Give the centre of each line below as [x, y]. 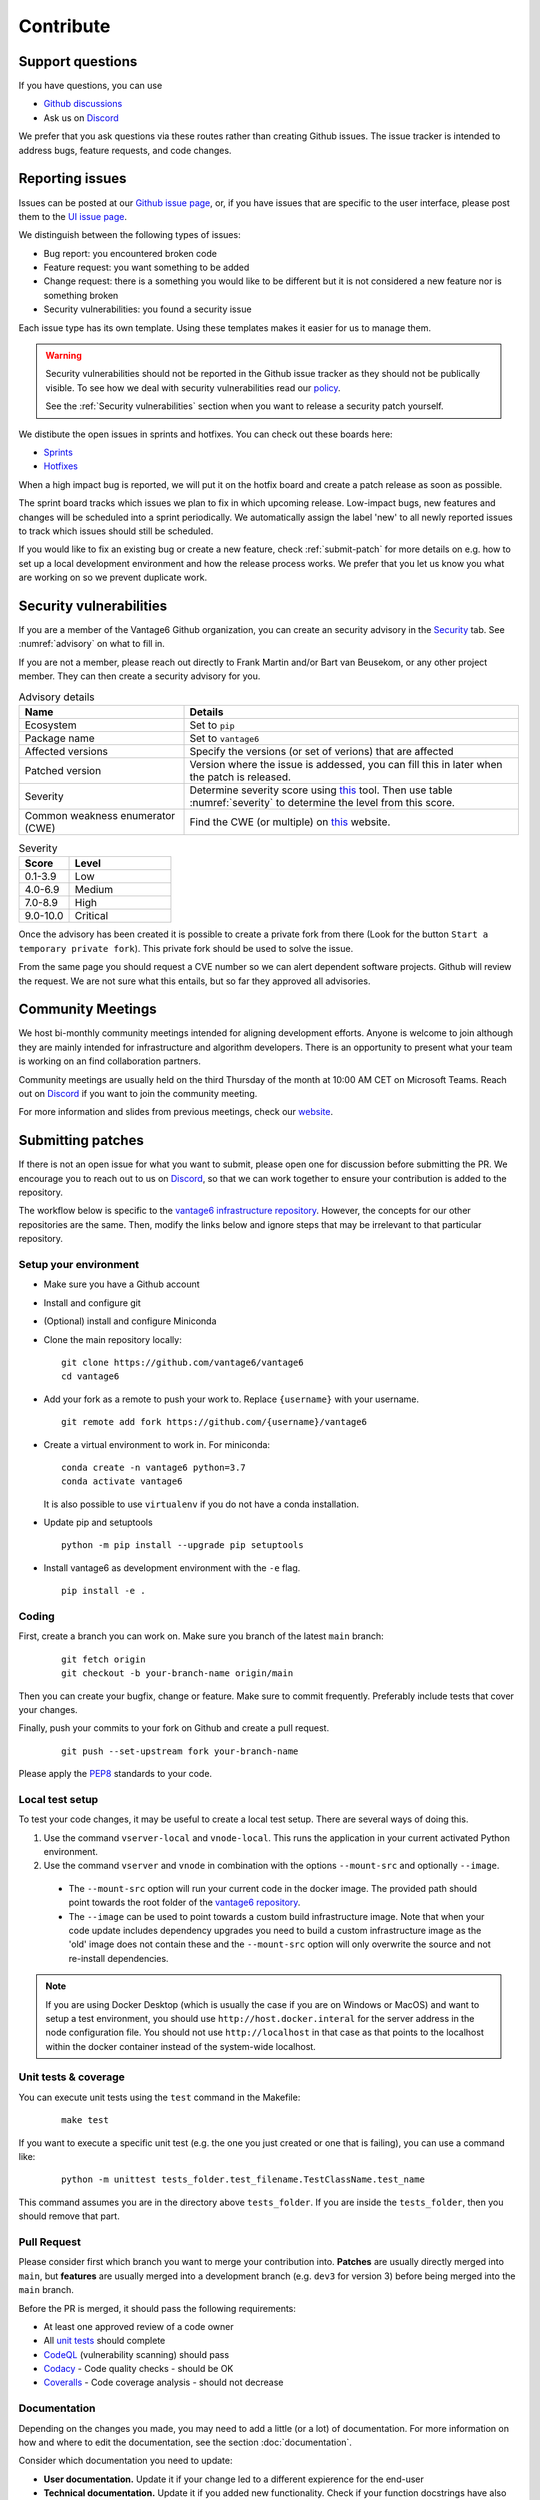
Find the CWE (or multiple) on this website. [290, 822]
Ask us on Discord [81, 117]
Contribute [64, 26]
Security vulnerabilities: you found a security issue [147, 309]
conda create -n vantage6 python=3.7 [154, 1467]
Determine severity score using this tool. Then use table [321, 790]
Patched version [63, 770]
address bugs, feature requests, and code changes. [125, 150]
